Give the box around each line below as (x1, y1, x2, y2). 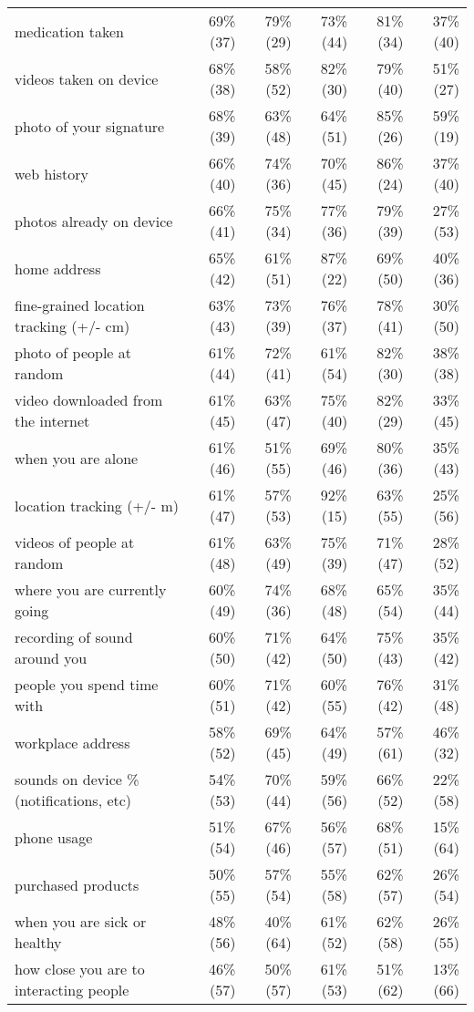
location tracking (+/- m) (15, 494, 180, 516)
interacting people (15, 979, 129, 1000)
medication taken (15, 20, 125, 42)
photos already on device (15, 210, 173, 232)
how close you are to (15, 958, 145, 979)
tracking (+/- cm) (15, 315, 130, 336)
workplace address (15, 731, 130, 753)
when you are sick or (15, 911, 147, 932)
